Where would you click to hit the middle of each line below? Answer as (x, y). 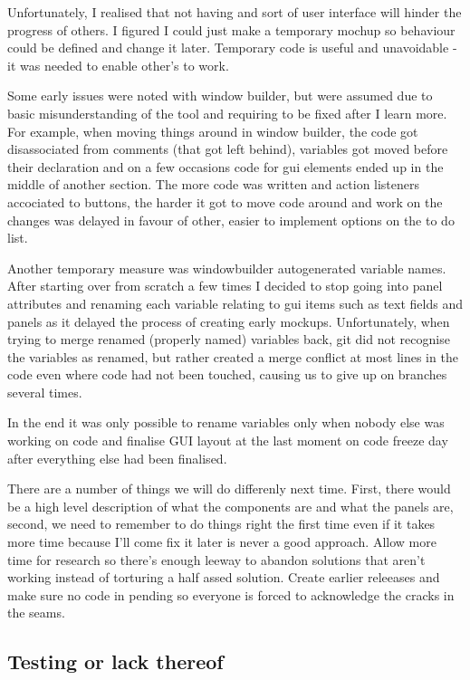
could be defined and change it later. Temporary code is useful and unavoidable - (232, 48)
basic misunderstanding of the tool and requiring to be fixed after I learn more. (227, 113)
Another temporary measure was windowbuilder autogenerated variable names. (227, 268)
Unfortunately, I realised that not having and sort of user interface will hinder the (235, 12)
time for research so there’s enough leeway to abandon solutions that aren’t (216, 559)
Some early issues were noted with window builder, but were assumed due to (220, 96)
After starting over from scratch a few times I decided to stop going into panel (225, 286)
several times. (45, 392)
